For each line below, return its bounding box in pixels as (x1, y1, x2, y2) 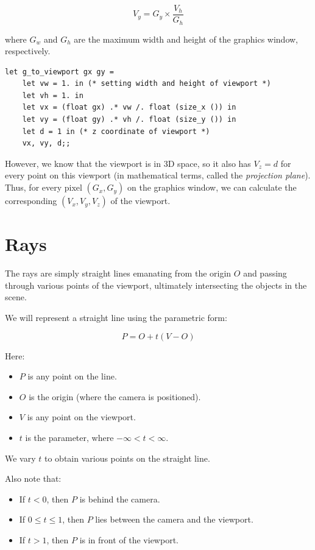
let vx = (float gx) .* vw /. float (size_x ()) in (22, 103, 236, 112)
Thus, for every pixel (5, 181, 82, 194)
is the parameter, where (25, 431, 114, 443)
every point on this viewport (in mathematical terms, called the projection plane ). (5, 169, 311, 182)
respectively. (5, 44, 51, 57)
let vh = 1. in (22, 91, 83, 100)
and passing (243, 267, 287, 280)
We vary (5, 451, 36, 464)
